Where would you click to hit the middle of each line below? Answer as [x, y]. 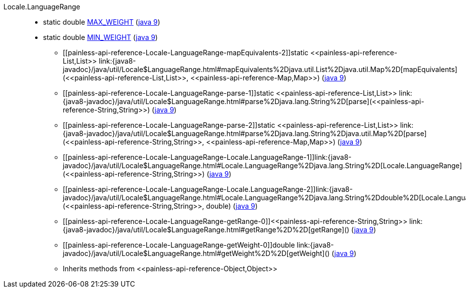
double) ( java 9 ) [232, 206]
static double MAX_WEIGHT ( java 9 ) [102, 22]
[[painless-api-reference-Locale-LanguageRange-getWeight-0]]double [179, 245]
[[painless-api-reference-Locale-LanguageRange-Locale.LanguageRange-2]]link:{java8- [208, 189]
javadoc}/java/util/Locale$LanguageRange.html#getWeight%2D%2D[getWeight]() [196, 253]
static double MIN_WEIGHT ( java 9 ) [101, 37]
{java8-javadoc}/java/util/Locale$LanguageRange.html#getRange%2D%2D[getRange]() [206, 230]
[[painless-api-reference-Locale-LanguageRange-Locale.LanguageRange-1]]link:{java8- [207, 157]
